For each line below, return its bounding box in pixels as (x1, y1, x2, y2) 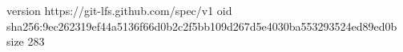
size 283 (6, 33, 45, 50)
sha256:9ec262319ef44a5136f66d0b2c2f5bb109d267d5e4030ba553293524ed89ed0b (6, 17, 397, 34)
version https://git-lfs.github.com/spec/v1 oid (6, 2, 232, 18)
